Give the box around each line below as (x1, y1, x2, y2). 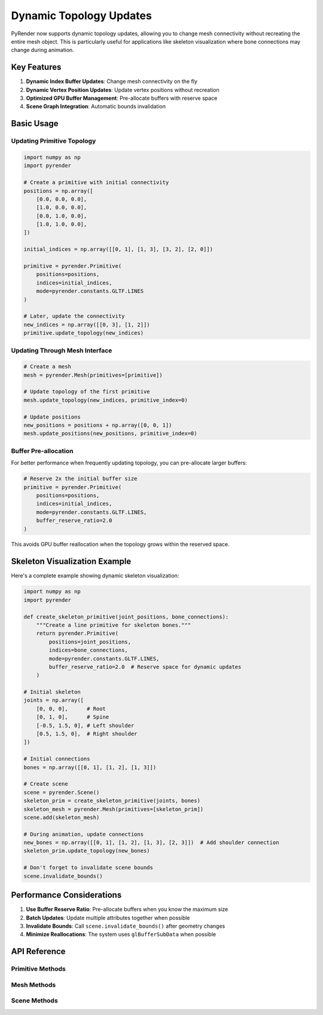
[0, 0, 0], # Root (36, 705, 106, 712)
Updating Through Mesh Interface (11, 346, 112, 354)
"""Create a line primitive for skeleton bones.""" (36, 622, 191, 628)
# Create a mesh (23, 363, 72, 370)
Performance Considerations (11, 890, 122, 900)
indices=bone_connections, (48, 647, 128, 654)
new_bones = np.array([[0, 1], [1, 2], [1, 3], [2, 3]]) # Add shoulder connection (23, 839, 279, 846)
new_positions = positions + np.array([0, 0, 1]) (23, 422, 172, 429)
